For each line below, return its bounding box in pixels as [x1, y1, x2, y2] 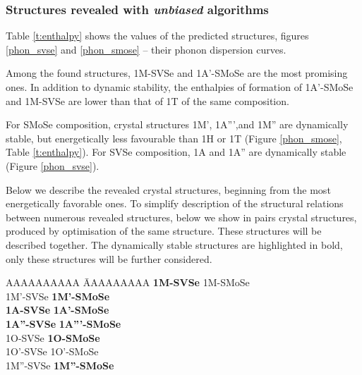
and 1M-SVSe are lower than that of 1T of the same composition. [6, 93, 289, 108]
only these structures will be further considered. [6, 251, 212, 266]
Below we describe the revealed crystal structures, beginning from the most [6, 182, 331, 197]
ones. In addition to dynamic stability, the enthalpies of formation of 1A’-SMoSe [6, 80, 354, 94]
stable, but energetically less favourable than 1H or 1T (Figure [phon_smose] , [6, 130, 342, 145]
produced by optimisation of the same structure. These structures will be [6, 223, 322, 238]
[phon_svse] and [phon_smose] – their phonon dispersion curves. [6, 42, 286, 56]
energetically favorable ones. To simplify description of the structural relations [6, 196, 344, 211]
